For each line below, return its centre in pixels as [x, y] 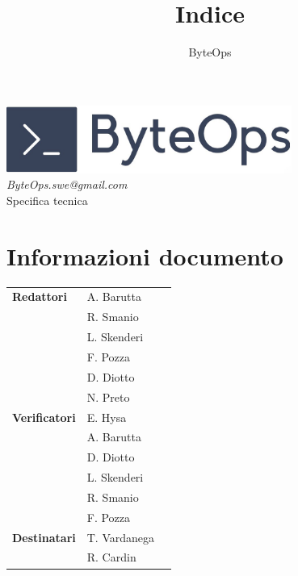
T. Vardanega [121, 537]
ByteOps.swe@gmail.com [67, 184]
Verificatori [44, 417]
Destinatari [44, 537]
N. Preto [108, 397]
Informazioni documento [145, 255]
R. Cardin [111, 557]
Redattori [40, 296]
